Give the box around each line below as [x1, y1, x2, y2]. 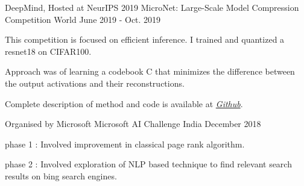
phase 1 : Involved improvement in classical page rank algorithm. [5, 137, 245, 150]
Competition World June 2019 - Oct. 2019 [5, 13, 161, 25]
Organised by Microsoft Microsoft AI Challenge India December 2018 [5, 117, 261, 130]
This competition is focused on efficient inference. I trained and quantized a [5, 33, 285, 46]
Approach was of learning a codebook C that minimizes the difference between [5, 65, 295, 78]
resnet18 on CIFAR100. [5, 45, 92, 57]
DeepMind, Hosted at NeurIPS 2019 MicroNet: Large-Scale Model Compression [5, 1, 299, 13]
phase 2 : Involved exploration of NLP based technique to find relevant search [5, 158, 292, 170]
